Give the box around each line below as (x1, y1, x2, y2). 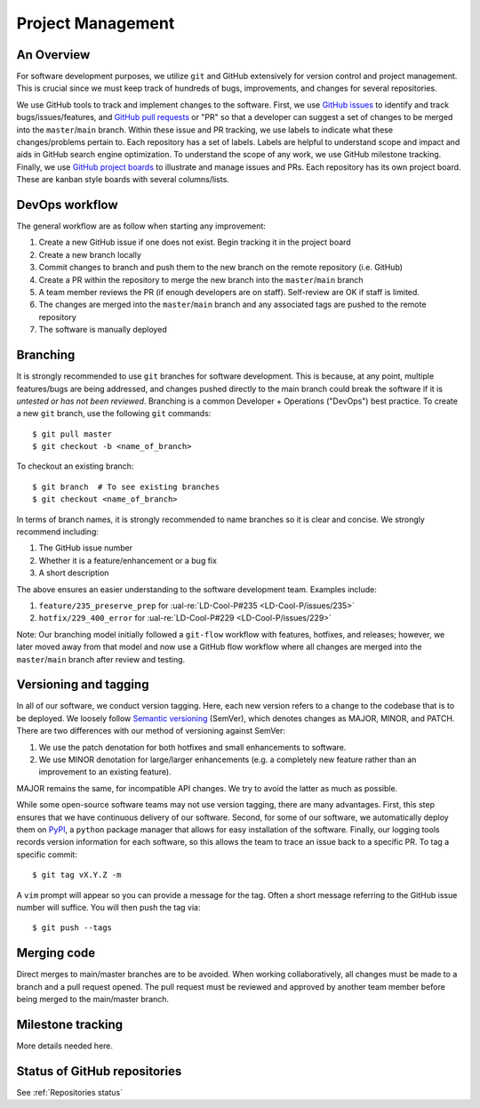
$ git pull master (32, 429, 113, 439)
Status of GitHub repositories (16, 1064, 182, 1079)
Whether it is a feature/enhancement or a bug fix (38, 555, 218, 566)
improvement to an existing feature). (38, 767, 172, 777)
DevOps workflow (16, 197, 119, 213)
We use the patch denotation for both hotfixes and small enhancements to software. (38, 742, 347, 752)
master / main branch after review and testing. (16, 654, 186, 664)
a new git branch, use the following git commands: (16, 408, 212, 419)
